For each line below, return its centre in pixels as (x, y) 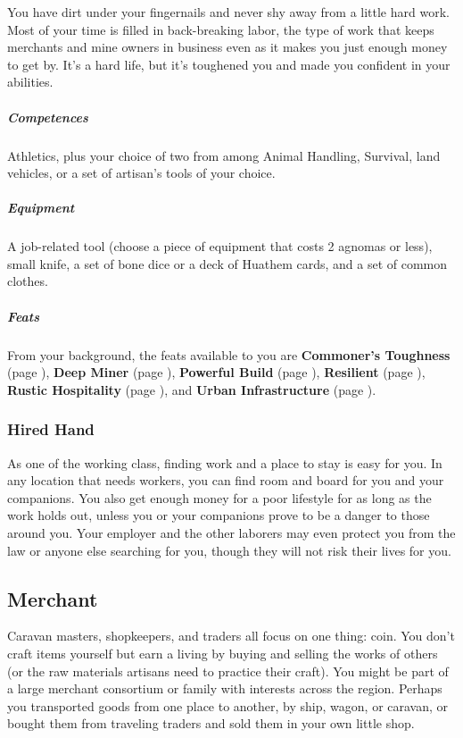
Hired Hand (51, 429)
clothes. (28, 281)
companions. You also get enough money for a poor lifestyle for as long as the (219, 497)
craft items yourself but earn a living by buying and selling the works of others (223, 653)
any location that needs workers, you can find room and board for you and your (226, 480)
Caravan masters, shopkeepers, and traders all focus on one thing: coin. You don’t (231, 636)
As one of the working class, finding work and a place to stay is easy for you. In (225, 462)
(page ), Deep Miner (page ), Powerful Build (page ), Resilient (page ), (216, 372)
